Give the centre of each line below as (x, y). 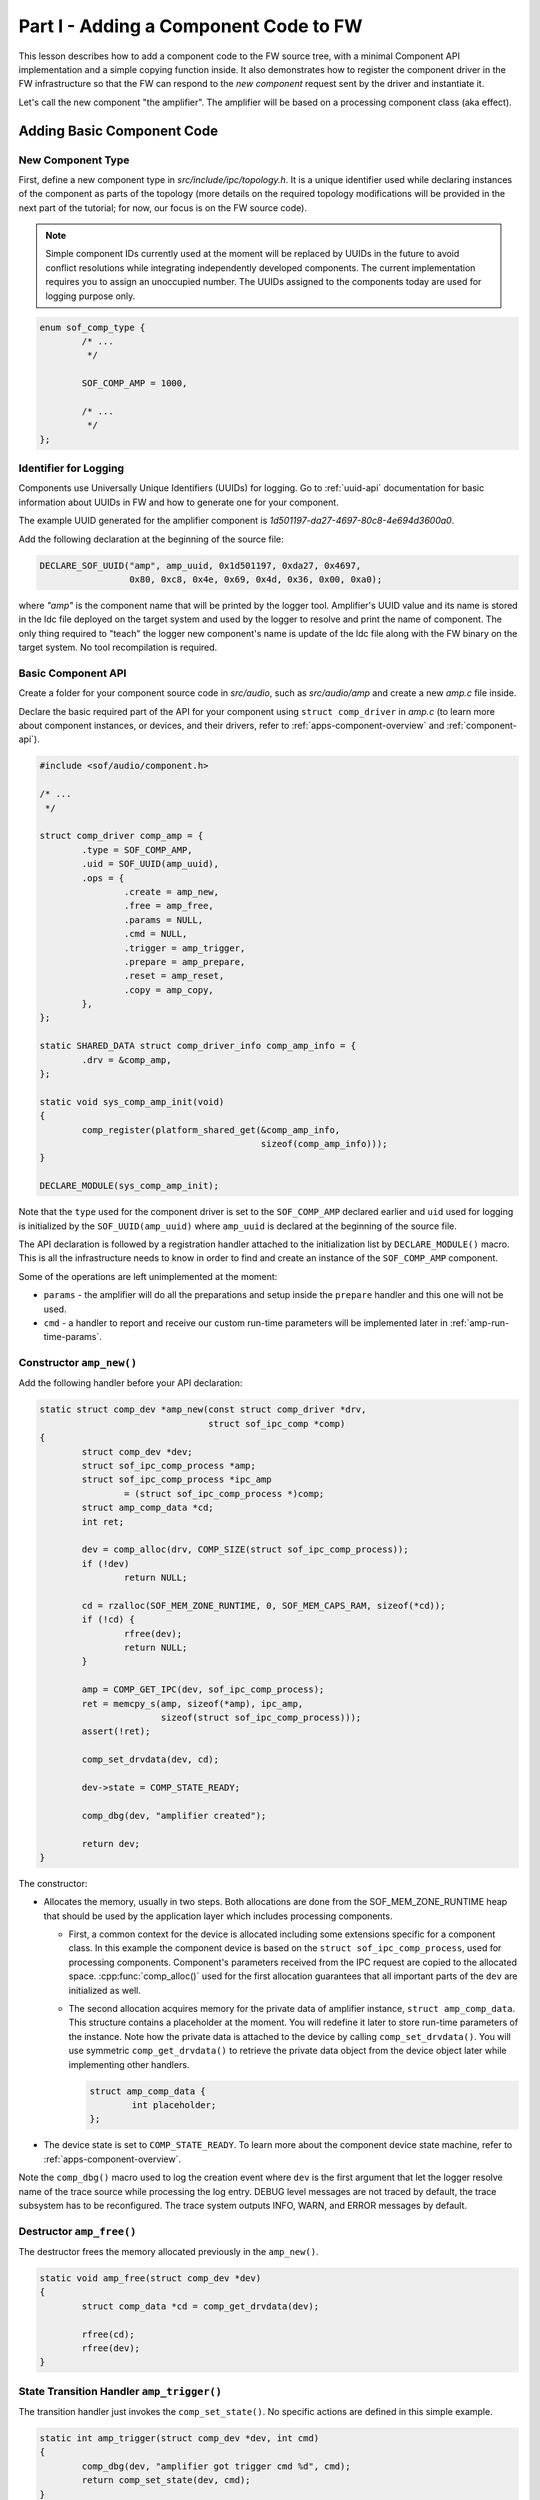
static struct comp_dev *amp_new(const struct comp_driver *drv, (203, 1409)
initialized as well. (105, 1990)
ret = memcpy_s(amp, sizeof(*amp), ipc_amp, (192, 1703)
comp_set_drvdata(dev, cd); (150, 1759)
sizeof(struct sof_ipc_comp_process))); (261, 1717)
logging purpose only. (90, 296)
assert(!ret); (116, 1731)
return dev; (110, 1843)
